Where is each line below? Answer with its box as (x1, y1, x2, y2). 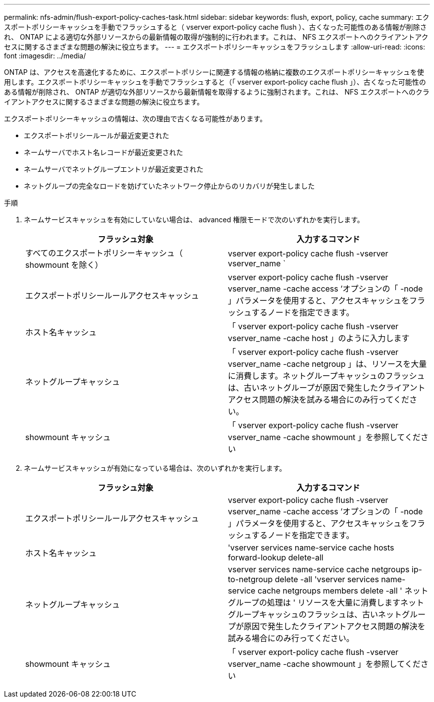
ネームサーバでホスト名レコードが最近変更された (24, 148, 183, 156)
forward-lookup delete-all (228, 552, 324, 562)
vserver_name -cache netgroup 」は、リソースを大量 (228, 359, 427, 369)
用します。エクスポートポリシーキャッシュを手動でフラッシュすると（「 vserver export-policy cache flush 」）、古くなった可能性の (4, 78, 426, 86)
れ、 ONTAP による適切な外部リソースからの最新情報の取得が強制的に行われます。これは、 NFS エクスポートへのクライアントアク (4, 33, 429, 41)
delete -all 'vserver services (274, 574, 379, 584)
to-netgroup (228, 574, 273, 584)
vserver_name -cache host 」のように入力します (228, 333, 410, 343)
